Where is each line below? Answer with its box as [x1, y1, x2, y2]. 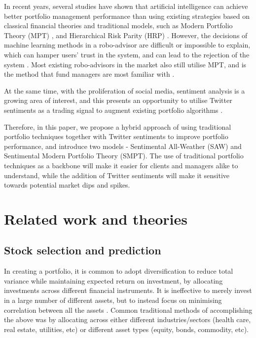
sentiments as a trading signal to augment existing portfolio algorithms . [4, 104, 223, 115]
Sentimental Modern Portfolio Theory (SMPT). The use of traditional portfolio [4, 150, 244, 161]
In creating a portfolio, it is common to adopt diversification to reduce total [4, 266, 233, 276]
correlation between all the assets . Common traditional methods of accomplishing [4, 304, 253, 315]
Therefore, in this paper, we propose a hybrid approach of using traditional [4, 121, 231, 132]
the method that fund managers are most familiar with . [4, 69, 175, 79]
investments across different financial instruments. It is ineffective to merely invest [4, 285, 252, 295]
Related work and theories [4, 208, 187, 229]
